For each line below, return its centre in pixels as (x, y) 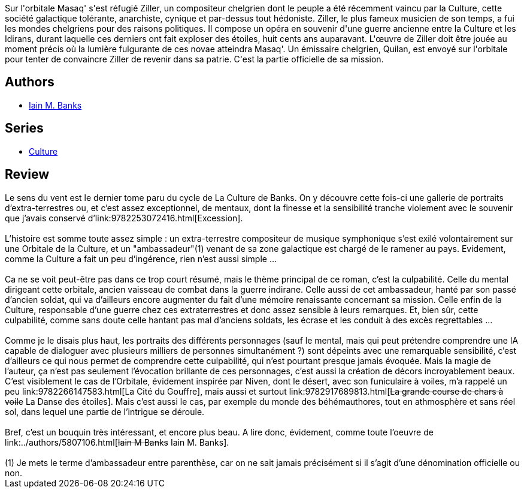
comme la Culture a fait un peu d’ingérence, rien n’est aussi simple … (141, 258)
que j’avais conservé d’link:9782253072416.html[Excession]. (124, 218)
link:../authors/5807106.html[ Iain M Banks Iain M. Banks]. (117, 442)
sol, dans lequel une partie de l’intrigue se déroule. (105, 411)
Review (27, 175)
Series (24, 128)
